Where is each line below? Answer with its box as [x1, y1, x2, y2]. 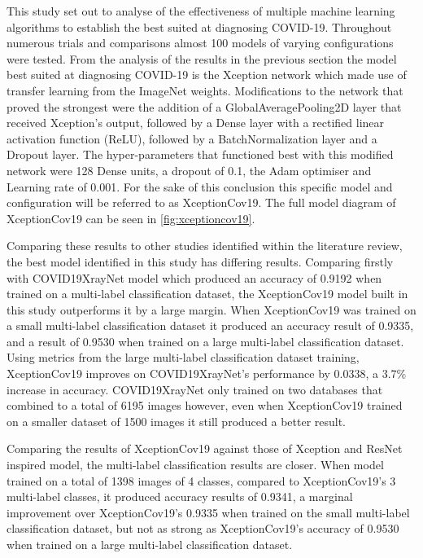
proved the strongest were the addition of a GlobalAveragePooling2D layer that [7, 98, 402, 115]
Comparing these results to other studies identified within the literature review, [7, 237, 403, 254]
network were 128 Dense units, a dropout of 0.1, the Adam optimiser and [7, 161, 372, 178]
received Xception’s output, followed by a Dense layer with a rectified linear [7, 114, 385, 131]
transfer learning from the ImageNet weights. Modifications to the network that [7, 81, 403, 99]
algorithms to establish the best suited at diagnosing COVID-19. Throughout [7, 18, 392, 35]
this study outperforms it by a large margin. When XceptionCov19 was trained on [7, 301, 416, 318]
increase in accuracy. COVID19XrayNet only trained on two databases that [7, 380, 383, 398]
